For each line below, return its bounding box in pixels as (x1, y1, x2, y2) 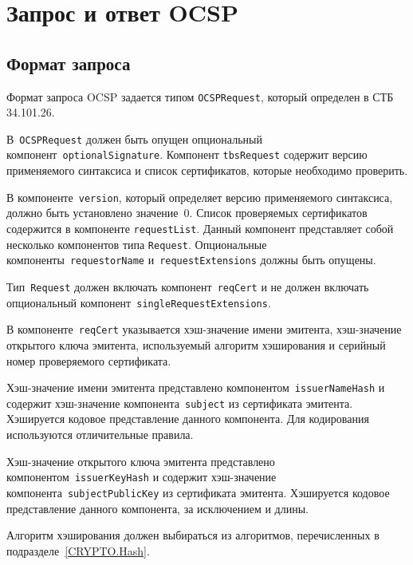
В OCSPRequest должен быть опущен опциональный (6, 130, 262, 147)
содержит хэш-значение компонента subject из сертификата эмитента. (6, 394, 353, 411)
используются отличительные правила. (6, 426, 194, 443)
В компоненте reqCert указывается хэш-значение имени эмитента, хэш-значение (6, 321, 402, 338)
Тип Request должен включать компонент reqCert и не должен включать (6, 278, 369, 294)
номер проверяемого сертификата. (6, 352, 171, 369)
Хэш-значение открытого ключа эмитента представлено (6, 452, 275, 469)
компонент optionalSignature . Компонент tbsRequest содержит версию (6, 146, 368, 163)
